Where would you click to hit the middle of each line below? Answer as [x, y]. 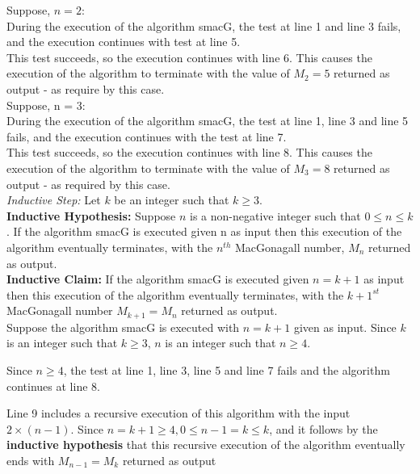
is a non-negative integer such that [275, 215]
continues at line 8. [53, 386]
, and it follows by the [323, 428]
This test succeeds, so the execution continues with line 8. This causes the [189, 152]
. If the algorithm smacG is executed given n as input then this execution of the [204, 231]
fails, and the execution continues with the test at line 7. [147, 136]
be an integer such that [172, 200]
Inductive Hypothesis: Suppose [91, 215]
